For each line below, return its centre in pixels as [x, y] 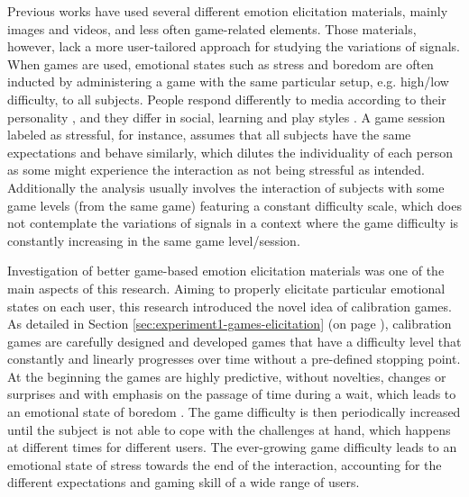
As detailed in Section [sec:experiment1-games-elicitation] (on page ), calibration [230, 324]
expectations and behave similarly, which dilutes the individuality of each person [230, 152]
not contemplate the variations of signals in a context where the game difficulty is [233, 223]
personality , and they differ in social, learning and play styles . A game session [226, 117]
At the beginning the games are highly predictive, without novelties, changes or [227, 376]
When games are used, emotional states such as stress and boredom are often [221, 63]
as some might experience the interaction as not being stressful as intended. [216, 170]
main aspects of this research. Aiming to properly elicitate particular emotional [226, 288]
